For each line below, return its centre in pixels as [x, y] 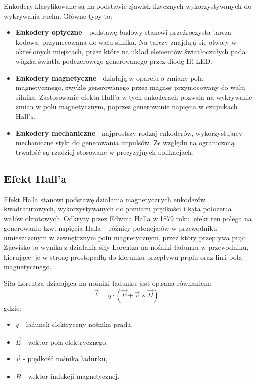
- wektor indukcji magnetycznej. [71, 376]
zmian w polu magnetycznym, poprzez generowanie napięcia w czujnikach [127, 106]
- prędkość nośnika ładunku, [65, 358]
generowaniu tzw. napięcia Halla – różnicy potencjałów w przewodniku [111, 228]
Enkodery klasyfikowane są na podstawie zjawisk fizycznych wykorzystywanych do [128, 6]
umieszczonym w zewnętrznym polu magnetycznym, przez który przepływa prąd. [126, 237]
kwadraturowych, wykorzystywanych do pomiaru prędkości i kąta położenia [118, 209]
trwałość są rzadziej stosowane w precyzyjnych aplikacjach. [104, 152]
